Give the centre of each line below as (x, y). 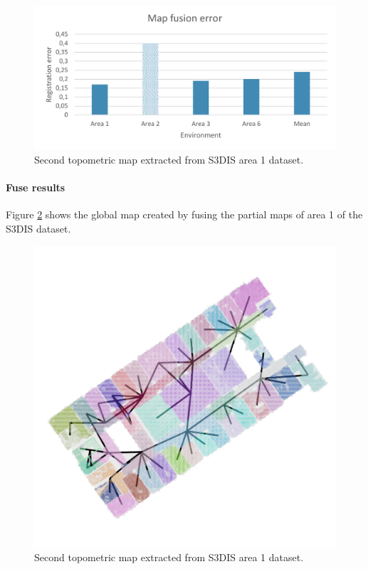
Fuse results (36, 187)
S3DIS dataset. (38, 229)
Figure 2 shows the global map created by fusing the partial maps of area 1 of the (184, 214)
